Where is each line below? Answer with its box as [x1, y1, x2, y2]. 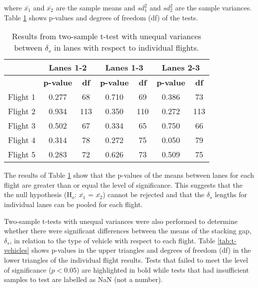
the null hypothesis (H [4, 189, 72, 200]
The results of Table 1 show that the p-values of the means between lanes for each [4, 170, 254, 180]
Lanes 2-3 [162, 62, 200, 73]
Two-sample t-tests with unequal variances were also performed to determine [4, 216, 238, 226]
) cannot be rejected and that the [102, 189, 205, 200]
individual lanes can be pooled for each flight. [4, 199, 143, 209]
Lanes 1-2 [48, 62, 87, 73]
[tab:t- [217, 235, 237, 245]
